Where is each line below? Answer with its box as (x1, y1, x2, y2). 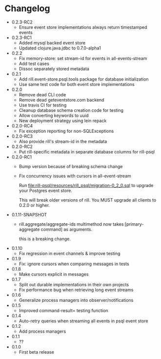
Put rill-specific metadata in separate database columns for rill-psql (19, 148, 155, 154)
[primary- (124, 221, 144, 227)
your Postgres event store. (19, 188, 73, 193)
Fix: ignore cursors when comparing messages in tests (19, 261, 130, 267)
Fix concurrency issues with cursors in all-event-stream (19, 173, 131, 179)
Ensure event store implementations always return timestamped (19, 24, 147, 30)
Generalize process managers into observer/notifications (19, 297, 134, 303)
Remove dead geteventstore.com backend (19, 97, 104, 103)
